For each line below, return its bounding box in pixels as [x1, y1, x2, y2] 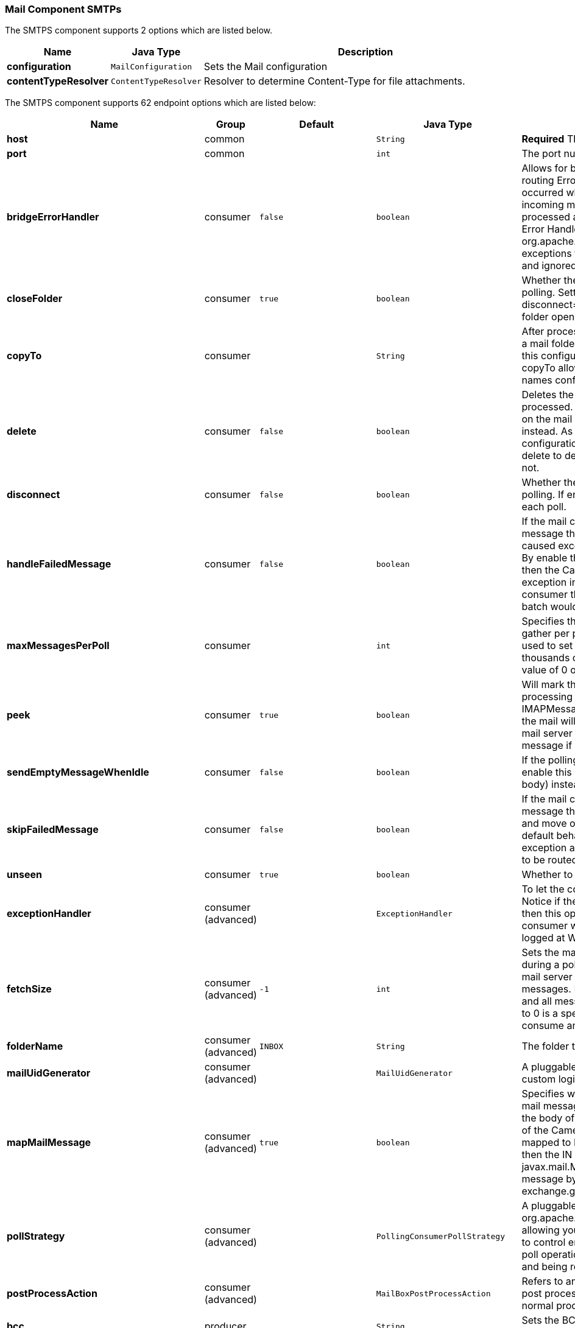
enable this [521, 766, 572, 779]
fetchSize [7, 983, 52, 996]
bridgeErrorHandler [7, 211, 99, 223]
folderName [7, 1040, 63, 1053]
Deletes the [521, 388, 574, 401]
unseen [7, 868, 42, 881]
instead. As [521, 425, 573, 438]
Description [337, 46, 393, 58]
